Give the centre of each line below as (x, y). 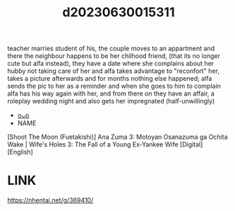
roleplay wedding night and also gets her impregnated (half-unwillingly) (111, 101)
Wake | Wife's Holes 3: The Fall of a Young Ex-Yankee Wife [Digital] (105, 144)
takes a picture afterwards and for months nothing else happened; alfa (110, 79)
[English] (20, 152)
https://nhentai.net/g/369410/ (50, 200)
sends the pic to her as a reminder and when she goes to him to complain (114, 86)
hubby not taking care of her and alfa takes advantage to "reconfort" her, (114, 71)
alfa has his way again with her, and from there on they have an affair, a (111, 93)
